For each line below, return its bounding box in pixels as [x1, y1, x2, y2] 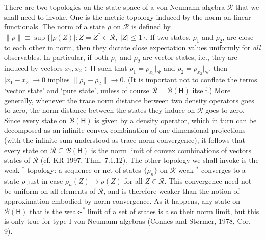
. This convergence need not [164, 175, 252, 186]
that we [235, 2, 259, 12]
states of [4, 155, 31, 165]
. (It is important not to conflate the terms [123, 74, 257, 85]
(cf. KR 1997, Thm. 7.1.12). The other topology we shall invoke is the [40, 155, 259, 165]
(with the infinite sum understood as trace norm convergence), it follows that [4, 134, 245, 145]
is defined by [131, 21, 171, 32]
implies [47, 74, 70, 85]
